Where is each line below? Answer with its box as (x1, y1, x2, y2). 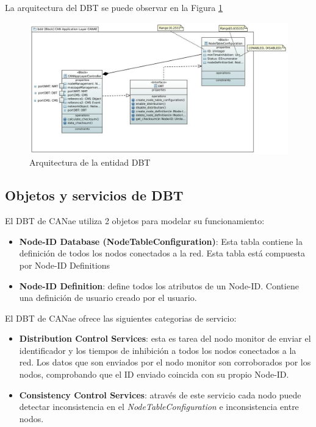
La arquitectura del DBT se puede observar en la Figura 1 (5, 1, 223, 13)
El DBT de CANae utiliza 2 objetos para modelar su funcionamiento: (5, 214, 265, 227)
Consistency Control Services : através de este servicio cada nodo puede (19, 388, 301, 401)
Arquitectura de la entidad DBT (29, 156, 151, 169)
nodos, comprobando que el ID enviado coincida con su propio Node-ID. (19, 368, 289, 381)
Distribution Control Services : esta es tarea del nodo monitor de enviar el (19, 332, 311, 345)
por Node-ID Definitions (19, 258, 110, 271)
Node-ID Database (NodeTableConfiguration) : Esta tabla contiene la (19, 235, 303, 247)
